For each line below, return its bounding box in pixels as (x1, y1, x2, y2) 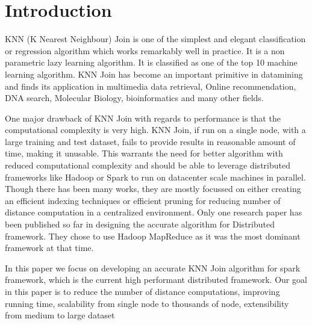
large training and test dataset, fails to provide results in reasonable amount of (5, 135, 296, 147)
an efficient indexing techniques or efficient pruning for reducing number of (5, 194, 281, 206)
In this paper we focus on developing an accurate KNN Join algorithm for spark (5, 261, 301, 274)
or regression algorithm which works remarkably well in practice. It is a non (5, 44, 285, 57)
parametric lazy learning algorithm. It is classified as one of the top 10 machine (5, 56, 298, 69)
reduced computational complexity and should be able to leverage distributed (5, 159, 290, 172)
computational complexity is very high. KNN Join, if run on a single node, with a (5, 123, 306, 136)
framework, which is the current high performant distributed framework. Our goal (5, 273, 307, 286)
